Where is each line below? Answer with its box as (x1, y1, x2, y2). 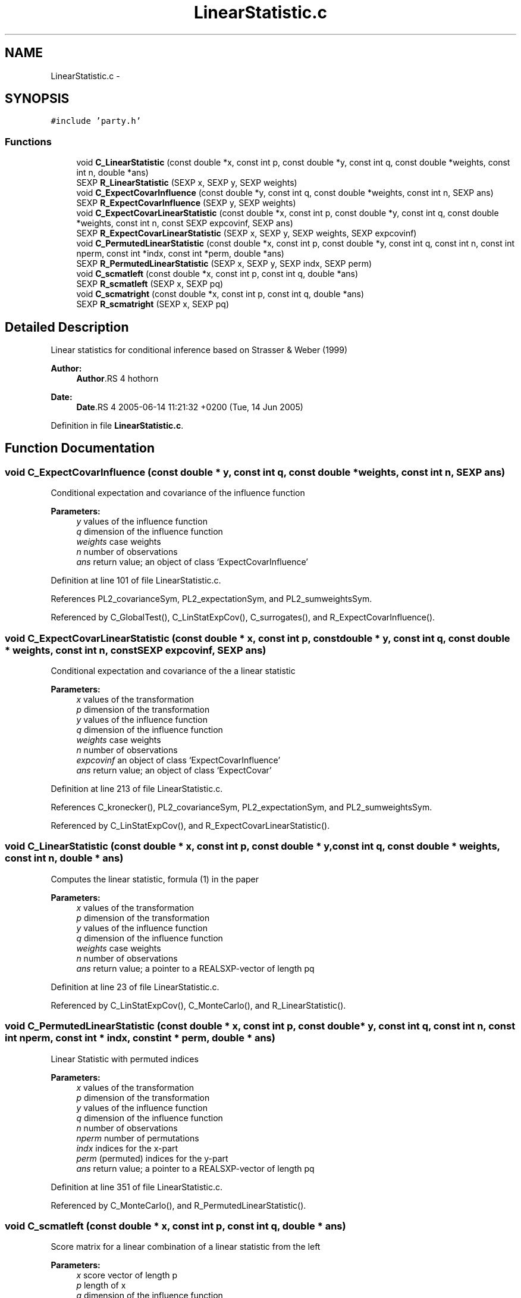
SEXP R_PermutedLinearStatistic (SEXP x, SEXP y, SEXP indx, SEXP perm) (76, 258, 372, 269)
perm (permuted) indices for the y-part (76, 1153, 228, 1163)
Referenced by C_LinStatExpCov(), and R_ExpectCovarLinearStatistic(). (51, 820, 330, 831)
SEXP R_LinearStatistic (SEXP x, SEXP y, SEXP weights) (76, 177, 297, 188)
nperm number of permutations (76, 1132, 199, 1143)
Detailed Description (5, 319, 129, 335)
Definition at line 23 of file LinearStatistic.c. (51, 981, 219, 992)
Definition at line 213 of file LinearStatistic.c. (51, 784, 223, 794)
